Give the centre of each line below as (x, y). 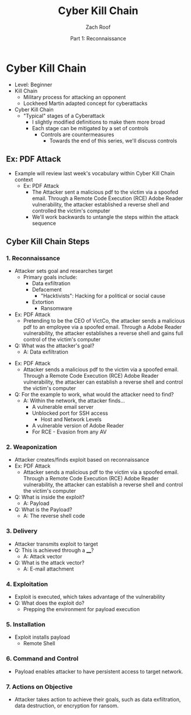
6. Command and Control (42, 659)
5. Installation (26, 624)
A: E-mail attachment (48, 569)
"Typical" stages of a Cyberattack (64, 116)
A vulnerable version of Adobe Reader (78, 426)
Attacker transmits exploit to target (56, 544)
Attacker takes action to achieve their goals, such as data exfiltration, (98, 699)
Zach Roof (98, 27)
